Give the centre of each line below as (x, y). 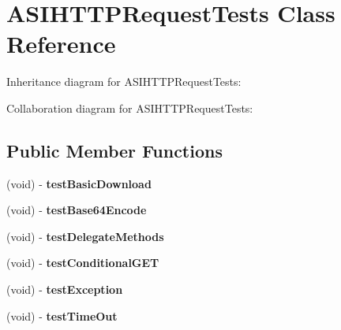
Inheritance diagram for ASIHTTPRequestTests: (124, 82)
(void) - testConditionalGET (83, 263)
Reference (61, 44)
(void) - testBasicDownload (79, 183)
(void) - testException (65, 289)
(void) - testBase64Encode (77, 210)
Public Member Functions (114, 150)
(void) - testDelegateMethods (85, 236)
